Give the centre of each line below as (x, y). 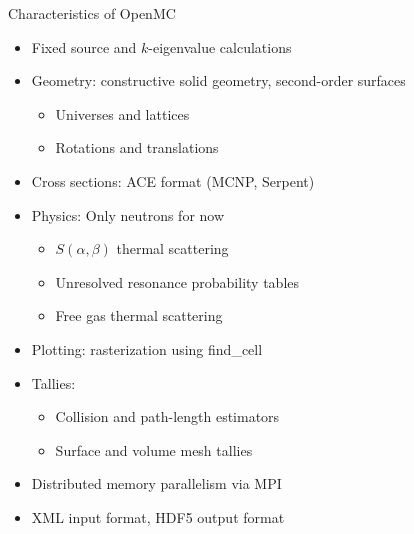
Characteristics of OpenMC (92, 13)
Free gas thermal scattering (139, 315)
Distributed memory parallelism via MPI (156, 483)
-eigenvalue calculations (220, 46)
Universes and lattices (122, 113)
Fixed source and (84, 46)
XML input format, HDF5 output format (158, 516)
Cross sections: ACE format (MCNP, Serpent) (173, 180)
